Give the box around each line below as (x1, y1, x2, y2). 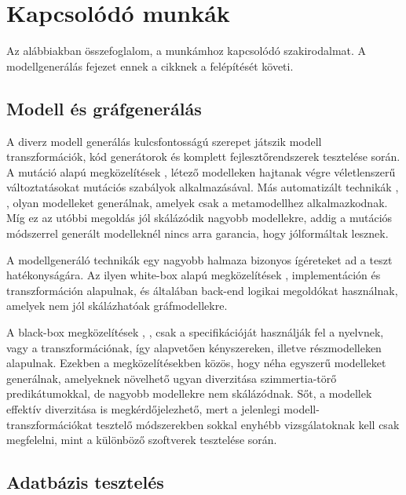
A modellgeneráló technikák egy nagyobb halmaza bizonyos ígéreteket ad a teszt (6, 251, 393, 268)
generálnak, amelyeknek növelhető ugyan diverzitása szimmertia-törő (6, 369, 337, 386)
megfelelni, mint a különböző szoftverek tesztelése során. (6, 431, 277, 448)
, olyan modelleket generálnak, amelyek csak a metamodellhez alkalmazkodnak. (6, 194, 388, 210)
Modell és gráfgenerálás (6, 96, 202, 120)
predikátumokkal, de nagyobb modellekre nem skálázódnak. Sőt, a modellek (6, 385, 372, 402)
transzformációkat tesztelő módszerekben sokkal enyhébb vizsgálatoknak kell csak (6, 416, 400, 432)
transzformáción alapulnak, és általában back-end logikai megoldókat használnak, (6, 282, 398, 298)
